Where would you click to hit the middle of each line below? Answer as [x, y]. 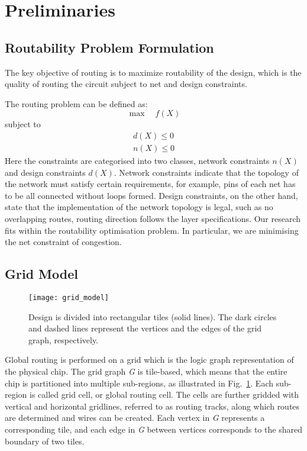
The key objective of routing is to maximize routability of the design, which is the [153, 72]
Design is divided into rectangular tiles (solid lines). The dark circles [153, 316]
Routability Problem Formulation [109, 47]
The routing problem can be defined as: [76, 103]
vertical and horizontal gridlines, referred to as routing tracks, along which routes [152, 406]
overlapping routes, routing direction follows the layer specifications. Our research [153, 218]
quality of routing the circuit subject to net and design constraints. [126, 84]
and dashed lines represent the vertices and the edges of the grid [145, 328]
